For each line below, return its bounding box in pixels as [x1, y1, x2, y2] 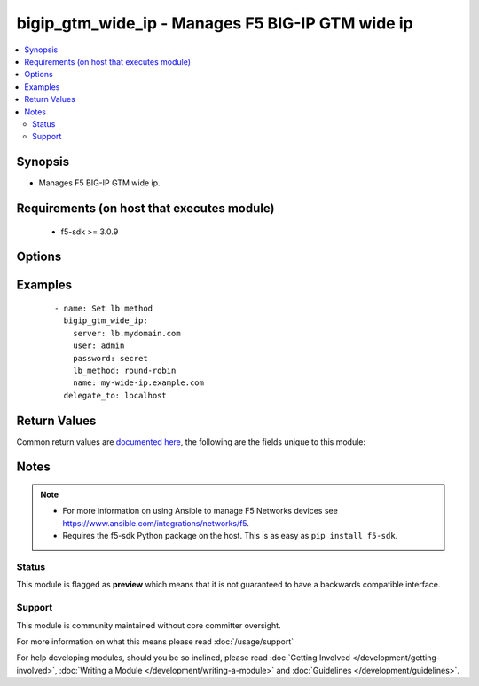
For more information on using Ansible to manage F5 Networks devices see [62, 506, 339, 516]
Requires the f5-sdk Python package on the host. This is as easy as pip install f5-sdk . [62, 531, 398, 541]
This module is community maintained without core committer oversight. [16, 619, 281, 630]
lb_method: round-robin [72, 365, 177, 375]
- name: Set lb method [54, 304, 153, 314]
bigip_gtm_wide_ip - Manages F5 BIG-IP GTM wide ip [16, 13, 413, 33]
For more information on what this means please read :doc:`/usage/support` [16, 635, 294, 647]
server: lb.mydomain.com [72, 328, 181, 338]
